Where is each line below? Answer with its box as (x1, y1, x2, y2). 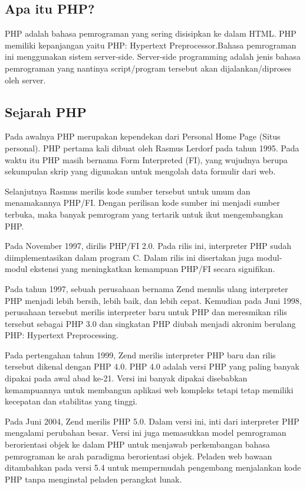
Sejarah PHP (5, 102, 87, 121)
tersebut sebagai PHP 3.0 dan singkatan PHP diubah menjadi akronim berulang (5, 317, 296, 329)
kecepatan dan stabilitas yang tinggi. (5, 395, 137, 407)
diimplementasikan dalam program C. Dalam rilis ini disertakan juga (5, 251, 254, 263)
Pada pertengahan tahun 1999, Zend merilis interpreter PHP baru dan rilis (5, 348, 276, 361)
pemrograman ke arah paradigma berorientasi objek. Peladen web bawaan (5, 449, 272, 462)
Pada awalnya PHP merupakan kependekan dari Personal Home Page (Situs (5, 130, 281, 143)
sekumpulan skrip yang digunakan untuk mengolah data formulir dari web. (5, 165, 276, 177)
